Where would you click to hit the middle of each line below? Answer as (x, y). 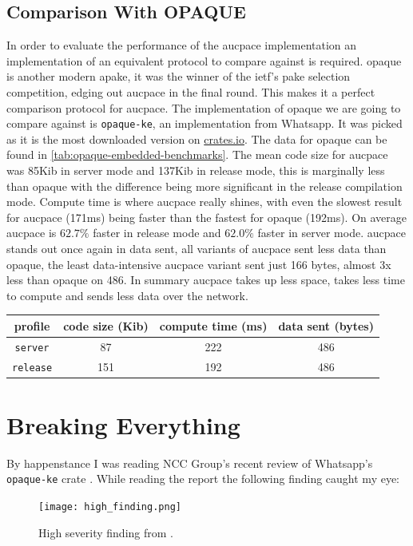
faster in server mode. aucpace (332, 233)
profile (32, 325)
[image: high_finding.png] (110, 507)
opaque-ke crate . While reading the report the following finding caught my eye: (203, 479)
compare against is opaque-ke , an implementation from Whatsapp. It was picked (205, 123)
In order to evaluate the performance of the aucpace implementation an (182, 45)
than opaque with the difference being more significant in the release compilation (205, 186)
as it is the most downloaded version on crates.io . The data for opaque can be (197, 138)
